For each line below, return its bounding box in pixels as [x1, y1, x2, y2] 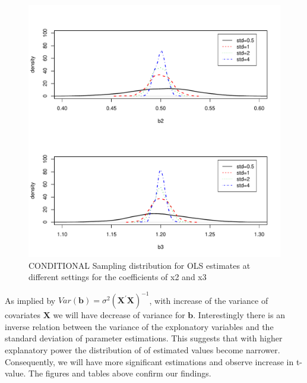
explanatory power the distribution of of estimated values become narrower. [5, 344, 280, 356]
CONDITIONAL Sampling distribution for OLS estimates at [29, 259, 251, 271]
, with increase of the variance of [149, 294, 268, 306]
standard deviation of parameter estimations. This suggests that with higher [5, 332, 283, 344]
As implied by [5, 294, 56, 306]
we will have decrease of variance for [53, 309, 185, 321]
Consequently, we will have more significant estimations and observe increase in [5, 355, 294, 368]
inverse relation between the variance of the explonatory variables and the [5, 320, 274, 332]
